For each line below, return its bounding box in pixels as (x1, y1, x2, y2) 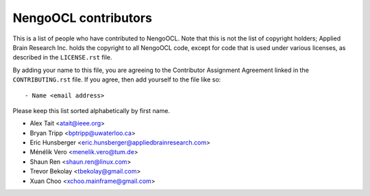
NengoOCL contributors (12, 10, 152, 25)
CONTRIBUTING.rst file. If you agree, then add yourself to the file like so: (12, 75, 221, 84)
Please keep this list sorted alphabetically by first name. (12, 106, 171, 114)
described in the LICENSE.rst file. (12, 53, 112, 62)
